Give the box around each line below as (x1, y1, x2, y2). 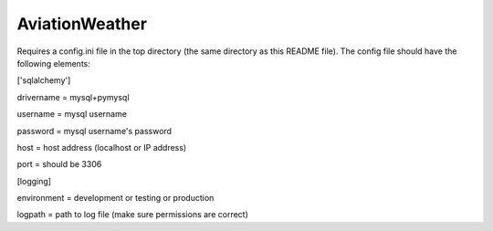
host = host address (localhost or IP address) (16, 142, 187, 152)
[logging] (16, 175, 52, 186)
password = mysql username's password (16, 125, 173, 136)
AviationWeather (16, 14, 148, 34)
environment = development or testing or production (16, 193, 215, 204)
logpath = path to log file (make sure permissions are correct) (16, 209, 248, 220)
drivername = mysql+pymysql (16, 91, 130, 102)
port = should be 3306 (16, 159, 102, 170)
